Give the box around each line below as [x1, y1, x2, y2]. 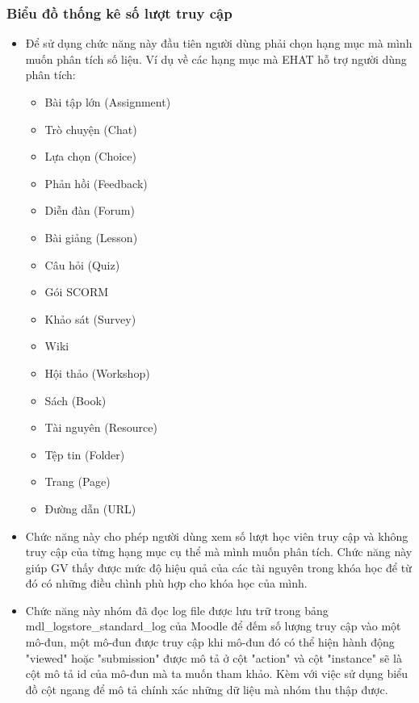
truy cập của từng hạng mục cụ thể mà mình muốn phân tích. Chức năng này [25, 543, 413, 560]
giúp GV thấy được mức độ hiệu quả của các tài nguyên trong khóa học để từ [25, 559, 412, 575]
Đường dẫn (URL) [44, 500, 136, 517]
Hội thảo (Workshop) [44, 364, 150, 381]
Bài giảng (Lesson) [44, 228, 138, 245]
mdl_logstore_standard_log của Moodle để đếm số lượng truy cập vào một [25, 617, 401, 634]
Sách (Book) [44, 391, 107, 408]
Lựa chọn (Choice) [44, 148, 136, 165]
